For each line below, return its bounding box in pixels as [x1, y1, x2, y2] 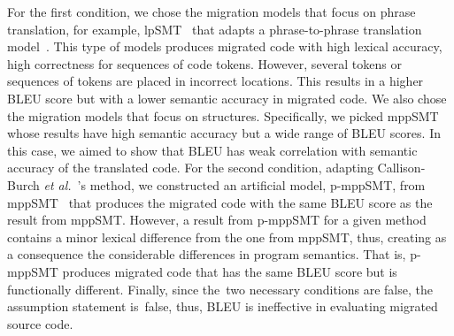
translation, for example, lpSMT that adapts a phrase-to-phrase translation [7, 19, 422, 38]
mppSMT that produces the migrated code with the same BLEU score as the [7, 193, 433, 211]
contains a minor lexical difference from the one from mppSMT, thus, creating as [7, 227, 447, 246]
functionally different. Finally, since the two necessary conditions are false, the [7, 279, 433, 298]
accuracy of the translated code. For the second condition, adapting [7, 158, 373, 177]
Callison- [377, 158, 426, 177]
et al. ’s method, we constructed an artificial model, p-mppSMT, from [43, 175, 426, 194]
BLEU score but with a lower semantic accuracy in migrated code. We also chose [7, 88, 447, 107]
